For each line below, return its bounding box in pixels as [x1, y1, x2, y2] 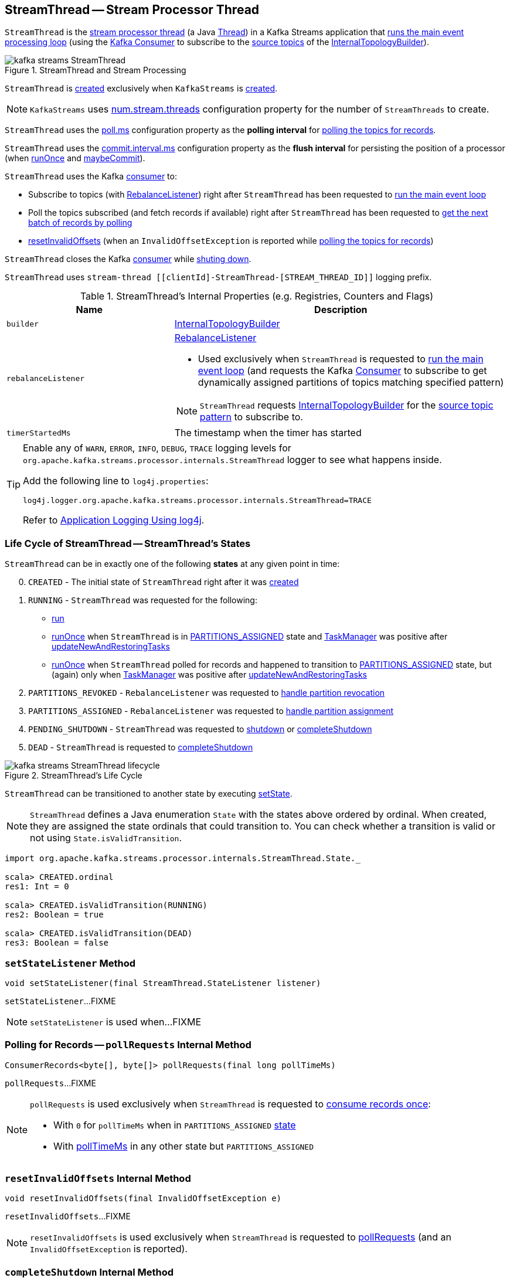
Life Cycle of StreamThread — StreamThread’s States [5, 537, 251, 549]
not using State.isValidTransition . [30, 832, 182, 844]
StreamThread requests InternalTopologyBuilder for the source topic [199, 399, 494, 412]
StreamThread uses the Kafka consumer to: [5, 171, 177, 182]
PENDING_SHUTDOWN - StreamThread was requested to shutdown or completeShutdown [28, 724, 372, 735]
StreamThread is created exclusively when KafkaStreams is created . [5, 83, 278, 94]
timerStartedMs [6, 428, 71, 437]
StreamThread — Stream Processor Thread [5, 2, 260, 17]
